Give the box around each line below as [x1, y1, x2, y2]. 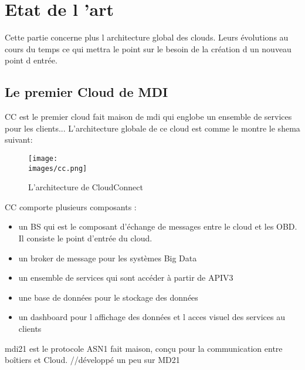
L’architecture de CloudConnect [28, 181, 143, 193]
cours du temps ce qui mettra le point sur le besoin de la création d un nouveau [5, 42, 292, 55]
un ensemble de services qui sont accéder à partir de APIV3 [18, 271, 233, 284]
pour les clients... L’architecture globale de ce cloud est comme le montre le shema [5, 122, 300, 134]
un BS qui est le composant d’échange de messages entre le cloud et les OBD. [18, 220, 297, 233]
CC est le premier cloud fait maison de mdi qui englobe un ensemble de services [5, 110, 292, 123]
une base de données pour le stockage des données [18, 291, 198, 303]
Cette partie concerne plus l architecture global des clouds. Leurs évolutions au [5, 31, 289, 43]
